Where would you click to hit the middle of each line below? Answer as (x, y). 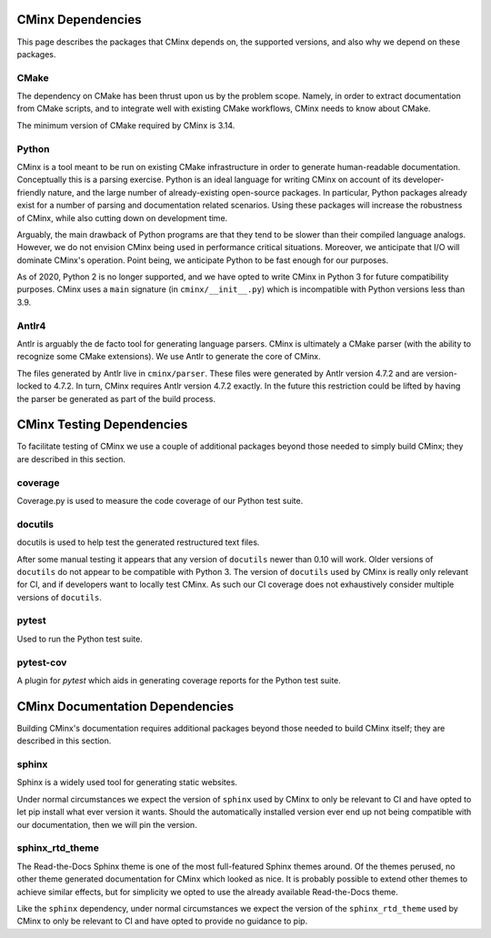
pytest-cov (42, 662)
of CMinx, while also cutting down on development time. (122, 217)
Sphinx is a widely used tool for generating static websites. (127, 782)
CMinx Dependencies (79, 20)
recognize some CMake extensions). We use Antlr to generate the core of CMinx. (169, 357)
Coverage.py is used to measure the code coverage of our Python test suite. (160, 501)
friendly (31, 192)
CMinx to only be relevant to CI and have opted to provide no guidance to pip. (162, 921)
